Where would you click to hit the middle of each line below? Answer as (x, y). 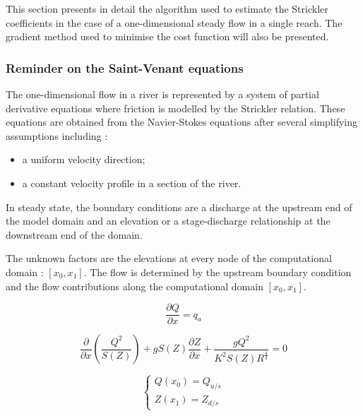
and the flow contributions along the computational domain (135, 286)
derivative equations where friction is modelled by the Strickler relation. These (175, 108)
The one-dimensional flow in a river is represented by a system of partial (162, 94)
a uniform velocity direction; (84, 159)
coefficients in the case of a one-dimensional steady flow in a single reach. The (174, 22)
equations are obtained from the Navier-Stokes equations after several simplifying (181, 122)
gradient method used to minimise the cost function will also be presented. (167, 36)
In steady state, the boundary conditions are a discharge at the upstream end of (179, 207)
